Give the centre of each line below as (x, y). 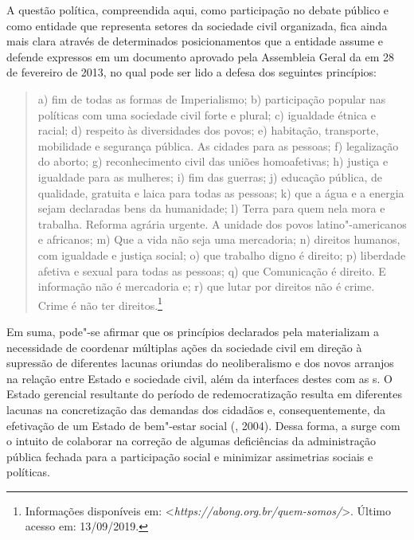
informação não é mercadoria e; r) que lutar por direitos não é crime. (206, 286)
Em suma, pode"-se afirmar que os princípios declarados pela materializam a (193, 331)
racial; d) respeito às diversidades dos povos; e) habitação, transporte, (208, 130)
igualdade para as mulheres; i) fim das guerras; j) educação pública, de (210, 176)
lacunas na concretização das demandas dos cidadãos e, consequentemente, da (196, 409)
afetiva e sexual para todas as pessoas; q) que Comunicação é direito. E (212, 270)
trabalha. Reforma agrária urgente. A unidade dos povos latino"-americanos (222, 223)
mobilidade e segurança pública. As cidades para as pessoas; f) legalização (218, 145)
